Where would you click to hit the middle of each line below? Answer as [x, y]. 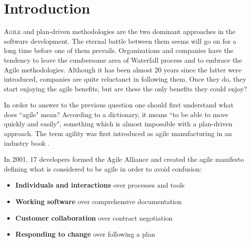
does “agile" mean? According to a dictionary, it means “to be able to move [116, 114]
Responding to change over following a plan [85, 234]
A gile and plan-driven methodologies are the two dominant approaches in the [120, 31]
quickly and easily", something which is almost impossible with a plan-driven [118, 124]
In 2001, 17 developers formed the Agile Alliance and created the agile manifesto [124, 159]
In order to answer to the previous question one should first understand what [119, 105]
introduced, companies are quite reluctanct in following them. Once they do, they [125, 79]
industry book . [27, 143]
